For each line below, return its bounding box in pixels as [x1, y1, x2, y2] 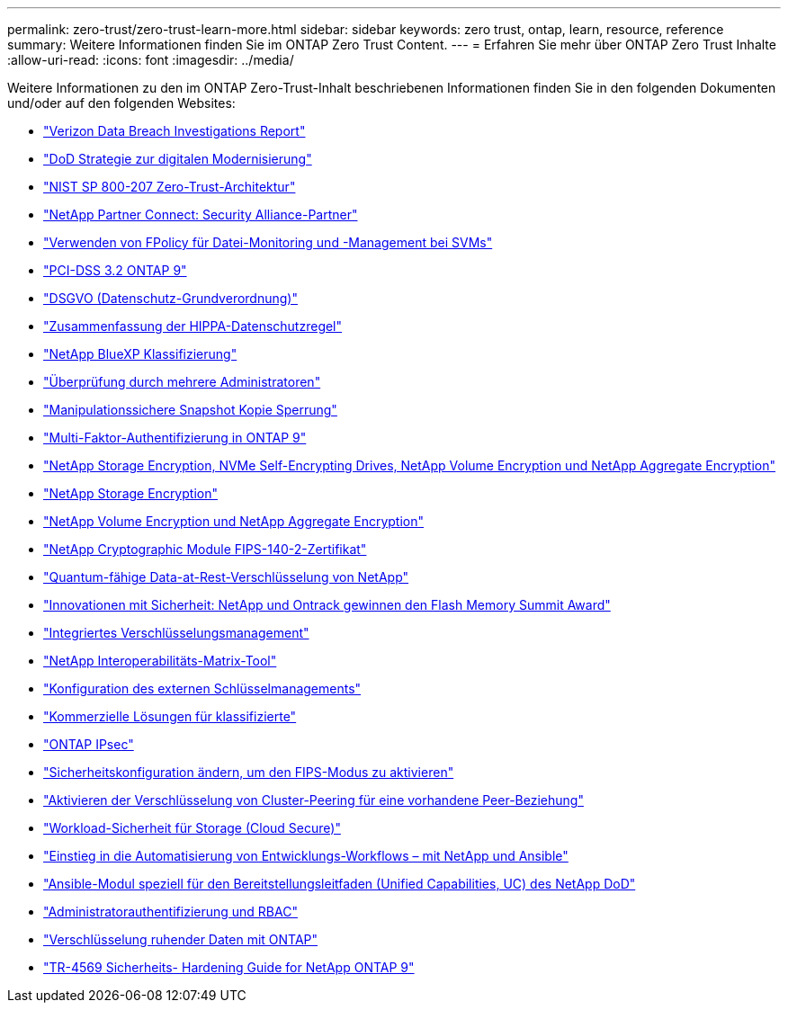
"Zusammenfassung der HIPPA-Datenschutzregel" [43, 318, 343, 334]
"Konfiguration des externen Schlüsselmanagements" [43, 681, 362, 696]
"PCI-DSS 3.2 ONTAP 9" [43, 263, 187, 278]
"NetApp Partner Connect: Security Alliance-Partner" [43, 207, 358, 222]
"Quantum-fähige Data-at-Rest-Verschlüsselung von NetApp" [43, 569, 409, 585]
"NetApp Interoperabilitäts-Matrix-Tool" [43, 653, 277, 668]
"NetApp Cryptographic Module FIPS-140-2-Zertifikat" [43, 541, 367, 557]
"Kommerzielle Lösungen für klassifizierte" [43, 709, 297, 724]
